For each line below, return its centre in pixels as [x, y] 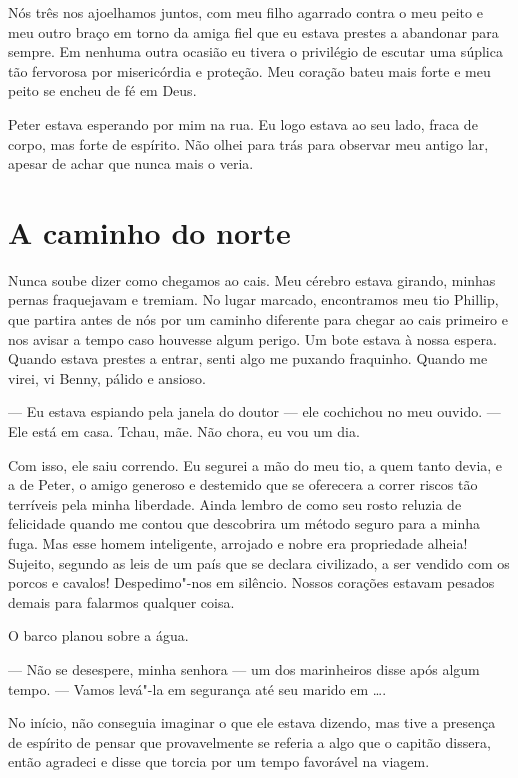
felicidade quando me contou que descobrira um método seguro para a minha [244, 523]
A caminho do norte [149, 231]
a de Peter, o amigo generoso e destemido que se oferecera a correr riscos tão [243, 484]
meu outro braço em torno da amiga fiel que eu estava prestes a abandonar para [253, 31]
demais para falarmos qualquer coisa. [121, 601]
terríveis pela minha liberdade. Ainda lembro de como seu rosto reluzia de [235, 503]
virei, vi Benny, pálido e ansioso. [107, 377]
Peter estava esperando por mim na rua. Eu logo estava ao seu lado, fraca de [243, 123]
